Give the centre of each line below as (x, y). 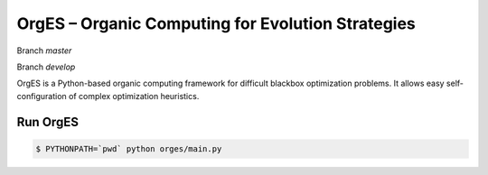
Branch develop (46, 67)
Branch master (44, 51)
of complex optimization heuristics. (134, 96)
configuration (42, 96)
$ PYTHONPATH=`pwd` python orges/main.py (129, 148)
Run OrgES (47, 122)
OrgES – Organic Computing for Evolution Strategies (216, 23)
